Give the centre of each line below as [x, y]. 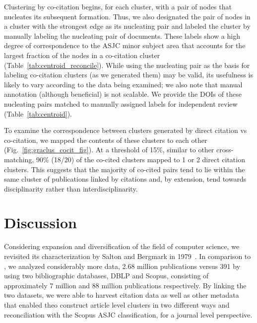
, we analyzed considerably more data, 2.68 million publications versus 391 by [122, 266]
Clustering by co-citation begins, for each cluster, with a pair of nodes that [118, 6]
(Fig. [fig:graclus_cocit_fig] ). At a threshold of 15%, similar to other [109, 150]
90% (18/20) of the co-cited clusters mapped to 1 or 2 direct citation [140, 159]
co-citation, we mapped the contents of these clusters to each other [106, 140]
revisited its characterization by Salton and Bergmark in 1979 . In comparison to [128, 256]
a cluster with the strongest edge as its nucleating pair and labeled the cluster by [127, 26]
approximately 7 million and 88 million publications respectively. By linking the [125, 285]
